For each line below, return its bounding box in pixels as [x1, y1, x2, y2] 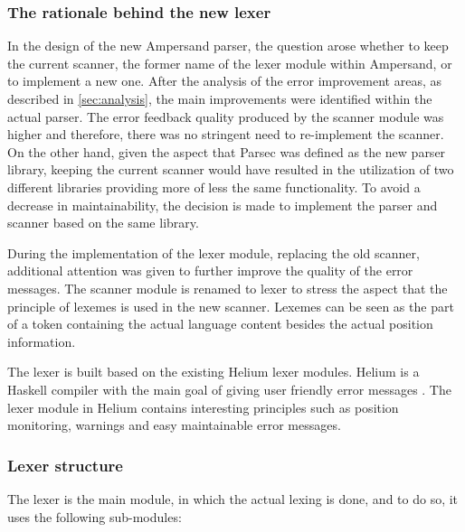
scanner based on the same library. [7, 213, 199, 232]
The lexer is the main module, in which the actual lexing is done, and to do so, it [7, 489, 459, 508]
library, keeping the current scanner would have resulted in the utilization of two [7, 160, 454, 179]
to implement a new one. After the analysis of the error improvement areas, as [7, 71, 441, 90]
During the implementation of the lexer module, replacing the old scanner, [7, 243, 420, 262]
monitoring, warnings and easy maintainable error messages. [7, 415, 341, 434]
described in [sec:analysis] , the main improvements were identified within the [7, 89, 432, 107]
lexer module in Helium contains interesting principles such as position [7, 397, 399, 416]
